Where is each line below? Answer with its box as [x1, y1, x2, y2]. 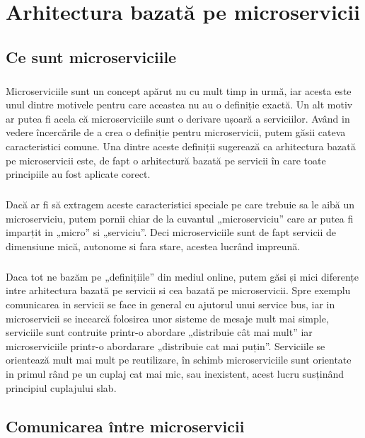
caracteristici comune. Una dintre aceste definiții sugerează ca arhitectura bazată [6, 138, 356, 153]
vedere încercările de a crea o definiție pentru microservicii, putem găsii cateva [6, 125, 346, 140]
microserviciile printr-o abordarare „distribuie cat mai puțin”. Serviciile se [6, 338, 325, 353]
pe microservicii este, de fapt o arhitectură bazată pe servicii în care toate [6, 152, 326, 167]
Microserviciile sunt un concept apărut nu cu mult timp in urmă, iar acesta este [6, 83, 352, 98]
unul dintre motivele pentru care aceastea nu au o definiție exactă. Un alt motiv [6, 97, 353, 112]
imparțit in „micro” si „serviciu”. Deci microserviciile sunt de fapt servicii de [6, 225, 337, 240]
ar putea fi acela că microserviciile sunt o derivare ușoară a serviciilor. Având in [6, 111, 350, 125]
